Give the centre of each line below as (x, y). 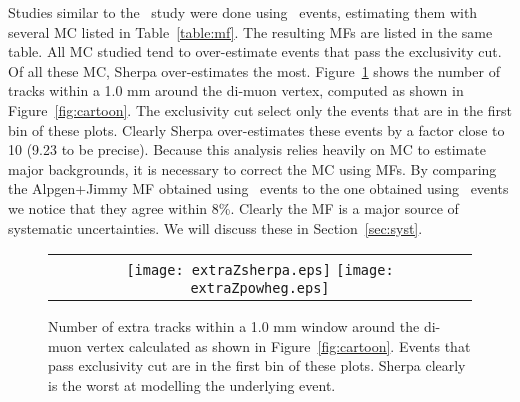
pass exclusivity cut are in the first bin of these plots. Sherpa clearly (257, 365)
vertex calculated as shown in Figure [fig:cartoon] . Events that (278, 345)
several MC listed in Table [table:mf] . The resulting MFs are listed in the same (250, 31)
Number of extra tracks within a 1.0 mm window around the (234, 326)
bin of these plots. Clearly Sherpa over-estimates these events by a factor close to (256, 129)
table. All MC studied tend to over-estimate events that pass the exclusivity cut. (255, 51)
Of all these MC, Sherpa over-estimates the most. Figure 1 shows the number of (254, 70)
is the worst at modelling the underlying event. (192, 384)
